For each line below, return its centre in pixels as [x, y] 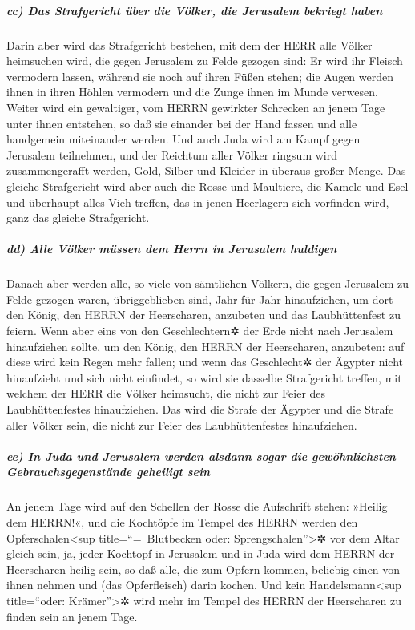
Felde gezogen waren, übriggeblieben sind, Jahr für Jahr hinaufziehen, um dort [200, 299]
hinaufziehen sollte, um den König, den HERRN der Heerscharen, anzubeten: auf [205, 346]
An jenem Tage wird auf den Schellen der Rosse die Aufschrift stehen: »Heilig [197, 506]
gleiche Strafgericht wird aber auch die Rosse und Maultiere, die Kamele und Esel [207, 186]
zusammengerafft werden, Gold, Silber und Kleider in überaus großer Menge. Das [206, 170]
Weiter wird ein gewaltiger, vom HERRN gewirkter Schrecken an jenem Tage [196, 107]
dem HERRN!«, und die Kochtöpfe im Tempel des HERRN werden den [182, 521]
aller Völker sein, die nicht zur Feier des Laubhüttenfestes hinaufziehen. [182, 424]
